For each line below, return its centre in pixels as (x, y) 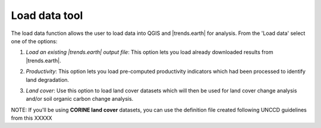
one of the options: (34, 41)
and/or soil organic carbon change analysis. (80, 99)
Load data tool (47, 15)
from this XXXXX (32, 118)
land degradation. (48, 79)
